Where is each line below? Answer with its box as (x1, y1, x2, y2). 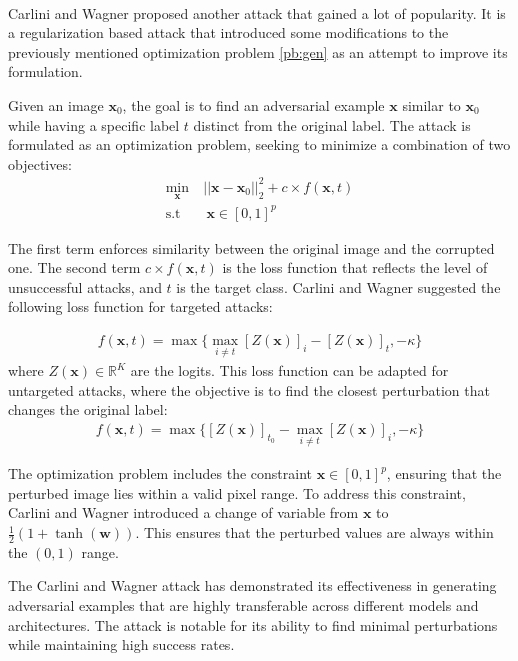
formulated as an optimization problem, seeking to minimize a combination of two (8, 134, 511, 155)
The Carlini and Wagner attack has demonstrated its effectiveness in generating (8, 575, 497, 596)
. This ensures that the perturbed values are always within (135, 522, 494, 543)
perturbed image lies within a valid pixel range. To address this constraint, (8, 482, 466, 503)
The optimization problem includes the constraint (8, 463, 312, 484)
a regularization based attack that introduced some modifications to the (8, 22, 449, 43)
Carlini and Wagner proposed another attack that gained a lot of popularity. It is (8, 2, 506, 23)
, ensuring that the (386, 463, 502, 484)
